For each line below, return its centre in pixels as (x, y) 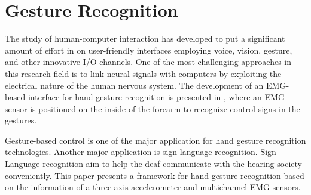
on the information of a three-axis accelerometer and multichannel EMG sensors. (153, 187)
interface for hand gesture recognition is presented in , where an (145, 97)
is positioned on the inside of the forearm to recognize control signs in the (165, 108)
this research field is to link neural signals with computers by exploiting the (143, 73)
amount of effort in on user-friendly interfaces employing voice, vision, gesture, (149, 50)
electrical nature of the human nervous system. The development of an (134, 85)
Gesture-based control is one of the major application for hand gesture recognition (155, 140)
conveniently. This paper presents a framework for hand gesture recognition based (155, 175)
